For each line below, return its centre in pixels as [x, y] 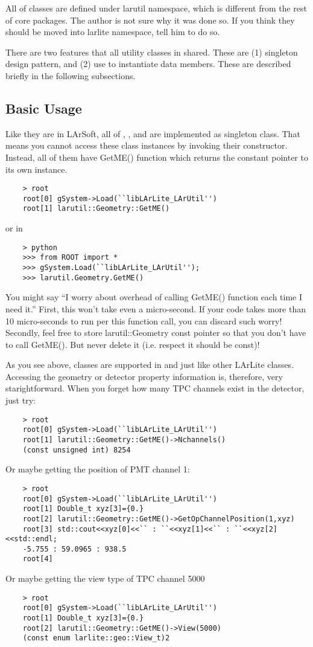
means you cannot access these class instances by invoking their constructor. [147, 145]
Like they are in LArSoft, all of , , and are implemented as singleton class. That [153, 133]
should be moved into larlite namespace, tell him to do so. [113, 32]
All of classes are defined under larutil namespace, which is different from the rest [156, 8]
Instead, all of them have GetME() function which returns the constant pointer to [157, 157]
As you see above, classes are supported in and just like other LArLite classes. [150, 365]
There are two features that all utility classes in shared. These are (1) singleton [152, 52]
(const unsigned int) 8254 [77, 450]
